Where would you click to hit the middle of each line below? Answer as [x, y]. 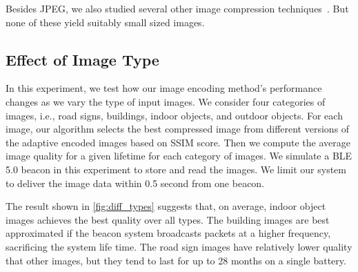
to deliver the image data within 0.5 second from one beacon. [135, 183]
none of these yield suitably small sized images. [105, 22]
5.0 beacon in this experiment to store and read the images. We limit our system [176, 169]
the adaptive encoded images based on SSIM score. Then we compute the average [178, 142]
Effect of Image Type [82, 59]
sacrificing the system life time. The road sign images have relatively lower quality [179, 246]
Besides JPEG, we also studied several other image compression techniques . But [177, 8]
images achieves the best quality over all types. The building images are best [168, 219]
